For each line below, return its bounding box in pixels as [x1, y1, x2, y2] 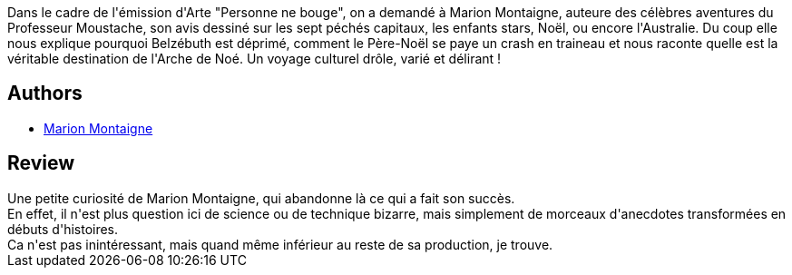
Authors [7, 82, 83, 105]
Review [7, 152, 75, 175]
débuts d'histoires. [7, 221, 119, 237]
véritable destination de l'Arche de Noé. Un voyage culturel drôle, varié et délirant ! [7, 51, 502, 66]
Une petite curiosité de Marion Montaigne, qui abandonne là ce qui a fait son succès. [7, 190, 515, 206]
